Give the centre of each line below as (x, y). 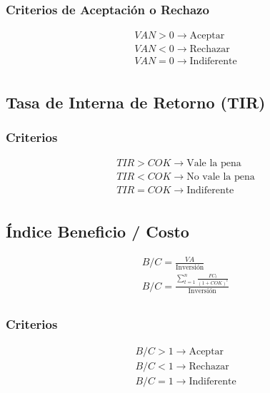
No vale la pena (221, 177)
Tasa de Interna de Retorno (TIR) (136, 102)
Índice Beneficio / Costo (97, 231)
